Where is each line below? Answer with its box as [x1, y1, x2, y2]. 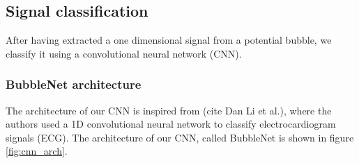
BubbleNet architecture [6, 76, 142, 93]
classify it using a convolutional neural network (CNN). [6, 46, 242, 60]
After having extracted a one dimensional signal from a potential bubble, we [6, 33, 332, 47]
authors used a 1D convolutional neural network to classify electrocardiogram [6, 117, 336, 131]
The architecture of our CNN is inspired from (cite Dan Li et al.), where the [6, 103, 332, 117]
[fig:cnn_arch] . [6, 144, 68, 158]
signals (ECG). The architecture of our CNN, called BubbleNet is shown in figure [6, 130, 354, 144]
